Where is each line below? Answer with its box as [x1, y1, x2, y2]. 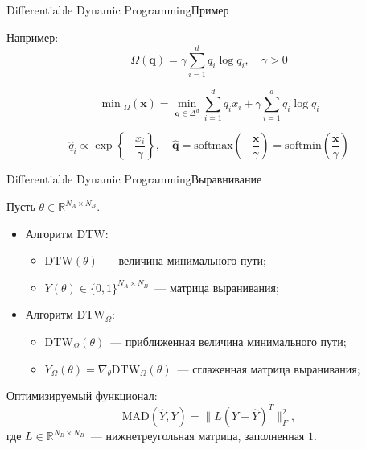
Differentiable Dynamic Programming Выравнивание [6, 171, 262, 187]
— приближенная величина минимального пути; [110, 333, 347, 349]
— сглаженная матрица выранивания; [177, 360, 360, 377]
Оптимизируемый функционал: [6, 387, 158, 404]
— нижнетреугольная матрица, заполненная [90, 427, 305, 444]
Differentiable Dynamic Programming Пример [6, 2, 229, 18]
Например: [6, 28, 59, 45]
